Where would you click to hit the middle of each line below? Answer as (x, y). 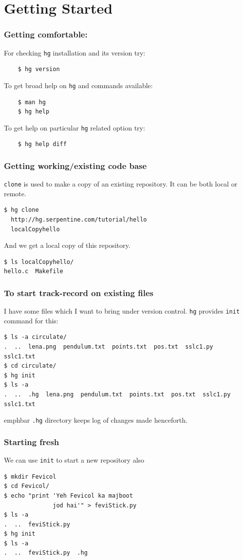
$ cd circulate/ (30, 366)
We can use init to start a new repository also (74, 460)
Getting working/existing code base (75, 165)
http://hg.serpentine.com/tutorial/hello (79, 220)
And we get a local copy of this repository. (67, 245)
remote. (15, 193)
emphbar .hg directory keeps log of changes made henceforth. (96, 420)
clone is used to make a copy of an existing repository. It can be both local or (121, 184)
